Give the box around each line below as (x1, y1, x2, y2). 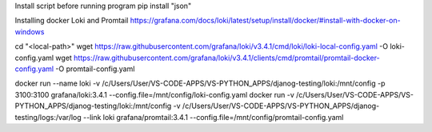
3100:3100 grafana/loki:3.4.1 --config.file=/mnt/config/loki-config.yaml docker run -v (14, 90, 295, 99)
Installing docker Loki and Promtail (14, 16, 129, 26)
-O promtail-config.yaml (55, 64, 135, 74)
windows (14, 26, 45, 36)
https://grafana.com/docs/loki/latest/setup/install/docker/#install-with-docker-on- (130, 16, 401, 26)
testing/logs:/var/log (14, 112, 82, 122)
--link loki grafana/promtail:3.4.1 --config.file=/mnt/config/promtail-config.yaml (82, 112, 344, 122)
